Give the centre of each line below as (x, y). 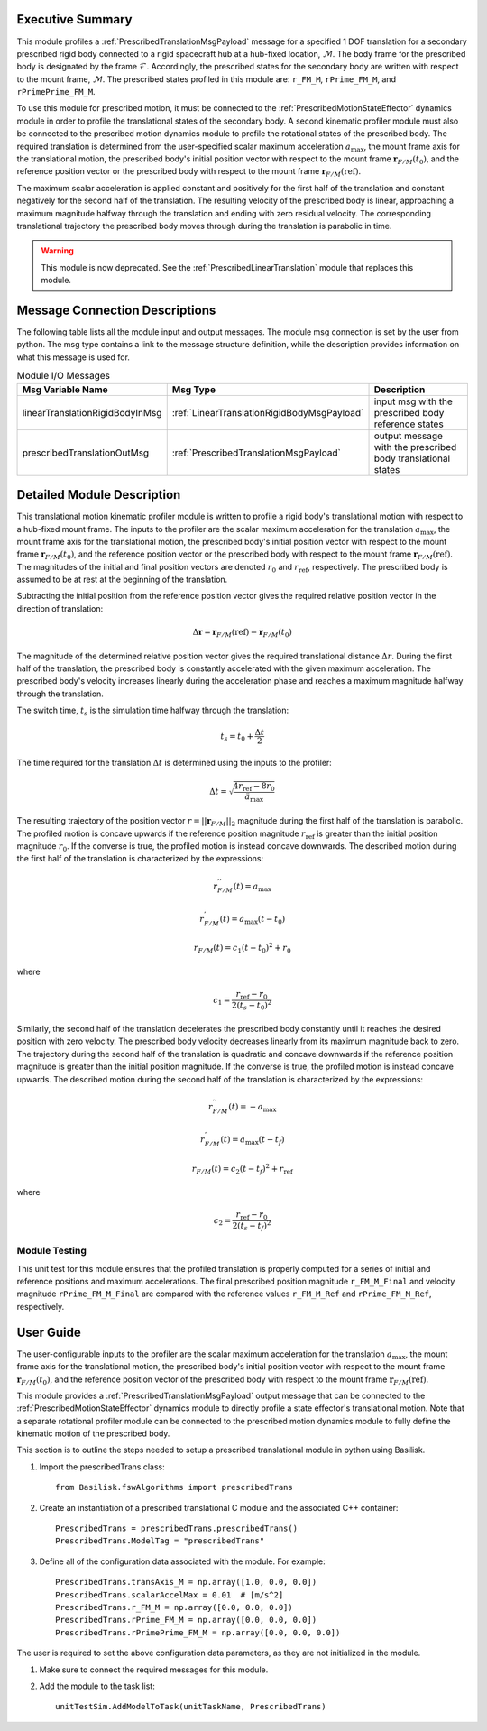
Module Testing (52, 1251)
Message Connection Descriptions (116, 310)
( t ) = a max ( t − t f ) (253, 1140)
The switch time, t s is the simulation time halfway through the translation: (153, 711)
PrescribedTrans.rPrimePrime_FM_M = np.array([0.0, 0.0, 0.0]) (198, 1632)
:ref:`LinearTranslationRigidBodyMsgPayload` (268, 412)
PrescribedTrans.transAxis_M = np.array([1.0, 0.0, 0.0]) (186, 1582)
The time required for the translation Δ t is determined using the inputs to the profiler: (175, 763)
